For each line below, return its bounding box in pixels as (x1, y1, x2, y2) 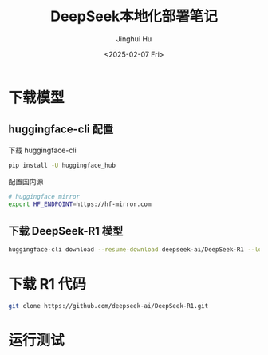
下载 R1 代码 (8, 275, 86, 294)
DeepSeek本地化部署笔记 (50, 7, 218, 26)
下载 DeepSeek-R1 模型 (8, 224, 124, 238)
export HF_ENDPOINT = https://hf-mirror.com (8, 200, 152, 208)
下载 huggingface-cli (8, 145, 77, 155)
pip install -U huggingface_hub (8, 161, 116, 169)
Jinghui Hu (116, 34, 152, 44)
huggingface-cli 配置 (8, 123, 114, 136)
